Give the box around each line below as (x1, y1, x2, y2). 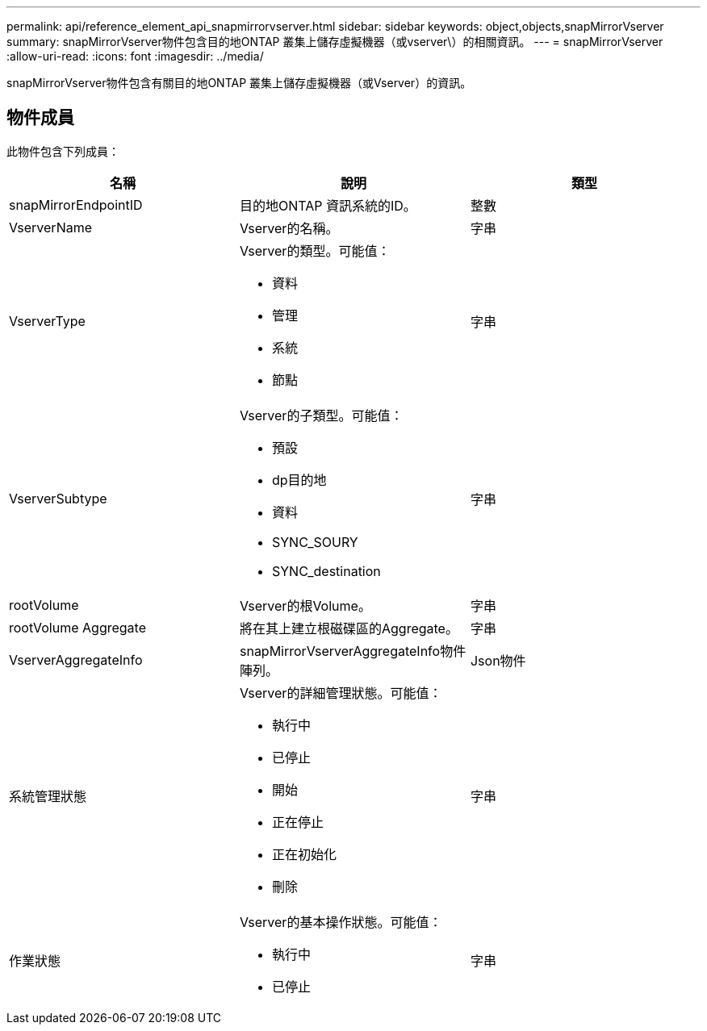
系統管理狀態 (9, 787, 87, 804)
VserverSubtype (9, 490, 107, 507)
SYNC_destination (271, 562, 381, 579)
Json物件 (470, 652, 526, 669)
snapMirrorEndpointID (9, 196, 143, 213)
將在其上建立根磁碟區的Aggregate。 (239, 620, 458, 637)
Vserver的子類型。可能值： (239, 407, 404, 424)
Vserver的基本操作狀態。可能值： (239, 913, 442, 930)
